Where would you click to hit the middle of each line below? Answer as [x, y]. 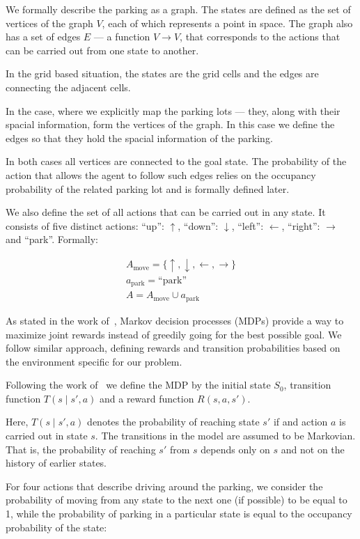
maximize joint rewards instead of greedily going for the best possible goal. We [174, 334]
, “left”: [248, 225]
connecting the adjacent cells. [68, 87]
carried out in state [47, 436]
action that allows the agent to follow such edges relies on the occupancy [161, 174]
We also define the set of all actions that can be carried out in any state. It [166, 212]
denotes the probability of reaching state [173, 422]
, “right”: [301, 225]
